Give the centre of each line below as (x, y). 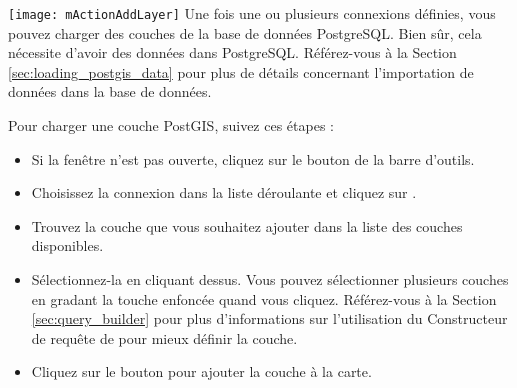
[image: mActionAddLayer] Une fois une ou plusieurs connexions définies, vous (252, 13)
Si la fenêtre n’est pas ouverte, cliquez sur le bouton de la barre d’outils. (253, 158)
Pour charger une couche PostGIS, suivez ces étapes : (171, 125)
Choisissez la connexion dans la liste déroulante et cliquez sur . (224, 192)
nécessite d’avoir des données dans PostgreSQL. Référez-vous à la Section (232, 52)
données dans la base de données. (110, 91)
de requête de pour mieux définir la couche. (164, 337)
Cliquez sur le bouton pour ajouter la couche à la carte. (201, 371)
